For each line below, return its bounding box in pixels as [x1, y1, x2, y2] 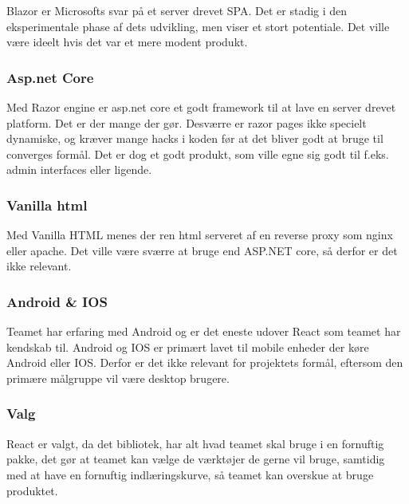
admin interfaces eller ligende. [6, 161, 152, 178]
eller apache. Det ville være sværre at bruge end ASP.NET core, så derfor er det [6, 242, 398, 258]
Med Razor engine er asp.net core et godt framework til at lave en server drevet [6, 99, 396, 115]
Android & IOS [6, 291, 108, 311]
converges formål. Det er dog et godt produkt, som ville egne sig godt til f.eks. [6, 145, 389, 162]
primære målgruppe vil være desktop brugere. [6, 369, 230, 386]
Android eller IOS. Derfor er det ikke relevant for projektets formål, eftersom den [6, 354, 403, 371]
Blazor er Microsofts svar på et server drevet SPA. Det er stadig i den [6, 2, 348, 18]
